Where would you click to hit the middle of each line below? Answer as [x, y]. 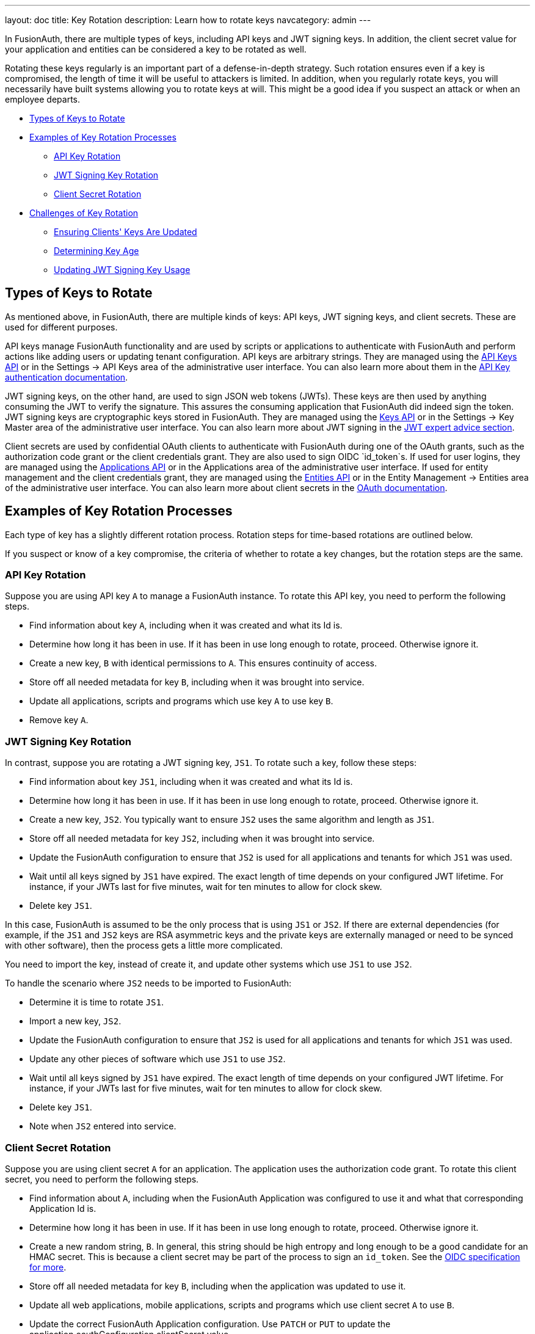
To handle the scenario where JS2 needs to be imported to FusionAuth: [148, 983]
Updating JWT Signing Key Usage [122, 270]
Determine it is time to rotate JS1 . [96, 1002]
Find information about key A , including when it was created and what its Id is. [186, 625]
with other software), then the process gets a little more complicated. [144, 946]
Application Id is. [63, 1208]
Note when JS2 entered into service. [103, 1126]
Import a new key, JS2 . [75, 1021]
